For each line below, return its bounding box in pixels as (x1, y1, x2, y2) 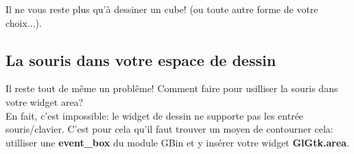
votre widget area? (5, 94, 84, 109)
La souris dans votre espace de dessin (5, 49, 276, 70)
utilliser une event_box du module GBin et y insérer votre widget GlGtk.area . (5, 135, 350, 149)
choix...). (5, 15, 42, 30)
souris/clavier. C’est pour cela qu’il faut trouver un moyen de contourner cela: (5, 122, 333, 136)
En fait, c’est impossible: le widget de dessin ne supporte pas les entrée (5, 108, 304, 122)
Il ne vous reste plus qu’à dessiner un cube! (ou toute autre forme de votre (5, 2, 318, 16)
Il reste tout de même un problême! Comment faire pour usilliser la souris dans (5, 81, 338, 96)
